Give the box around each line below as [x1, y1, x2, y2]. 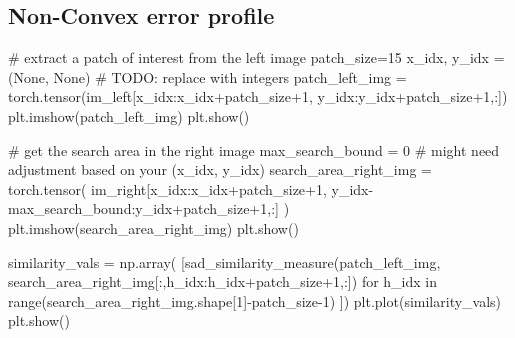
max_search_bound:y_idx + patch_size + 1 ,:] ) [8, 198, 290, 219]
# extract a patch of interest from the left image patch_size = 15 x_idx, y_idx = [8, 47, 505, 68]
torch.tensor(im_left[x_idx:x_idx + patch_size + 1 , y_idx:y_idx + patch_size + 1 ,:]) [8, 86, 508, 107]
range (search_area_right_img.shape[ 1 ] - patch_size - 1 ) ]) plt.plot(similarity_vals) [8, 290, 502, 311]
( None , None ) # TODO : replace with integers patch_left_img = [8, 66, 407, 87]
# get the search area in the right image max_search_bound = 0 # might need [8, 139, 500, 160]
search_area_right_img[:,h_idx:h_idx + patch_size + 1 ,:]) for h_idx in [8, 271, 438, 292]
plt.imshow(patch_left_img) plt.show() [8, 105, 250, 126]
